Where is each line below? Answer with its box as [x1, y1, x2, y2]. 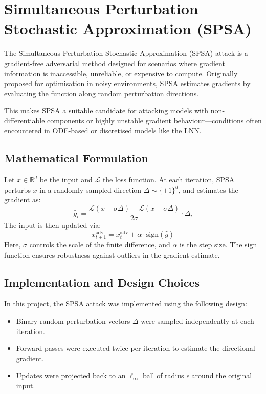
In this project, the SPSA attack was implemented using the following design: [4, 298, 247, 309]
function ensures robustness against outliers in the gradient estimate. [4, 249, 220, 260]
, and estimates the [178, 184, 238, 195]
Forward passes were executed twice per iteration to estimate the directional [16, 343, 255, 354]
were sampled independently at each [141, 315, 254, 326]
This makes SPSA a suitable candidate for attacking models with [4, 105, 209, 116]
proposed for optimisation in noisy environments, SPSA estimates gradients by [4, 78, 251, 89]
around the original [191, 370, 252, 381]
